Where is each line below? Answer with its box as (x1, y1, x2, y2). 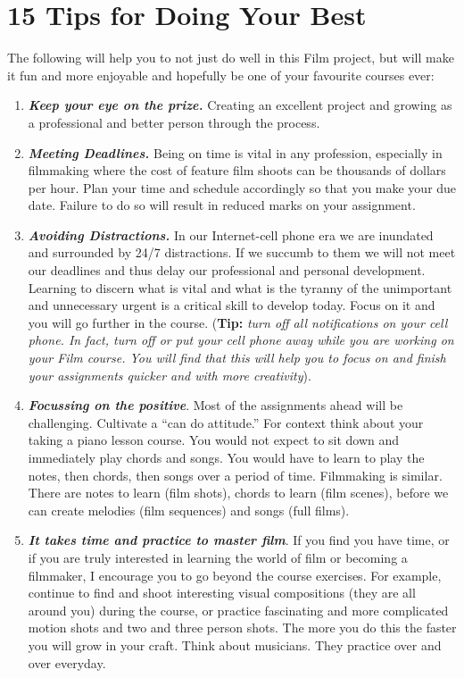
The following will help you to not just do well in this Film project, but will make (7, 48, 454, 67)
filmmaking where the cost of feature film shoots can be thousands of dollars (28, 161, 446, 180)
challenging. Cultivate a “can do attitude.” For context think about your (28, 413, 424, 431)
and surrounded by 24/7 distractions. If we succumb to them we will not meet (28, 243, 456, 262)
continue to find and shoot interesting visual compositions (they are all (28, 583, 416, 602)
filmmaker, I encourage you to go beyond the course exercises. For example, (28, 565, 442, 584)
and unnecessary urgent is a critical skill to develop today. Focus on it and (28, 296, 435, 314)
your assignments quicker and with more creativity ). (28, 365, 311, 384)
